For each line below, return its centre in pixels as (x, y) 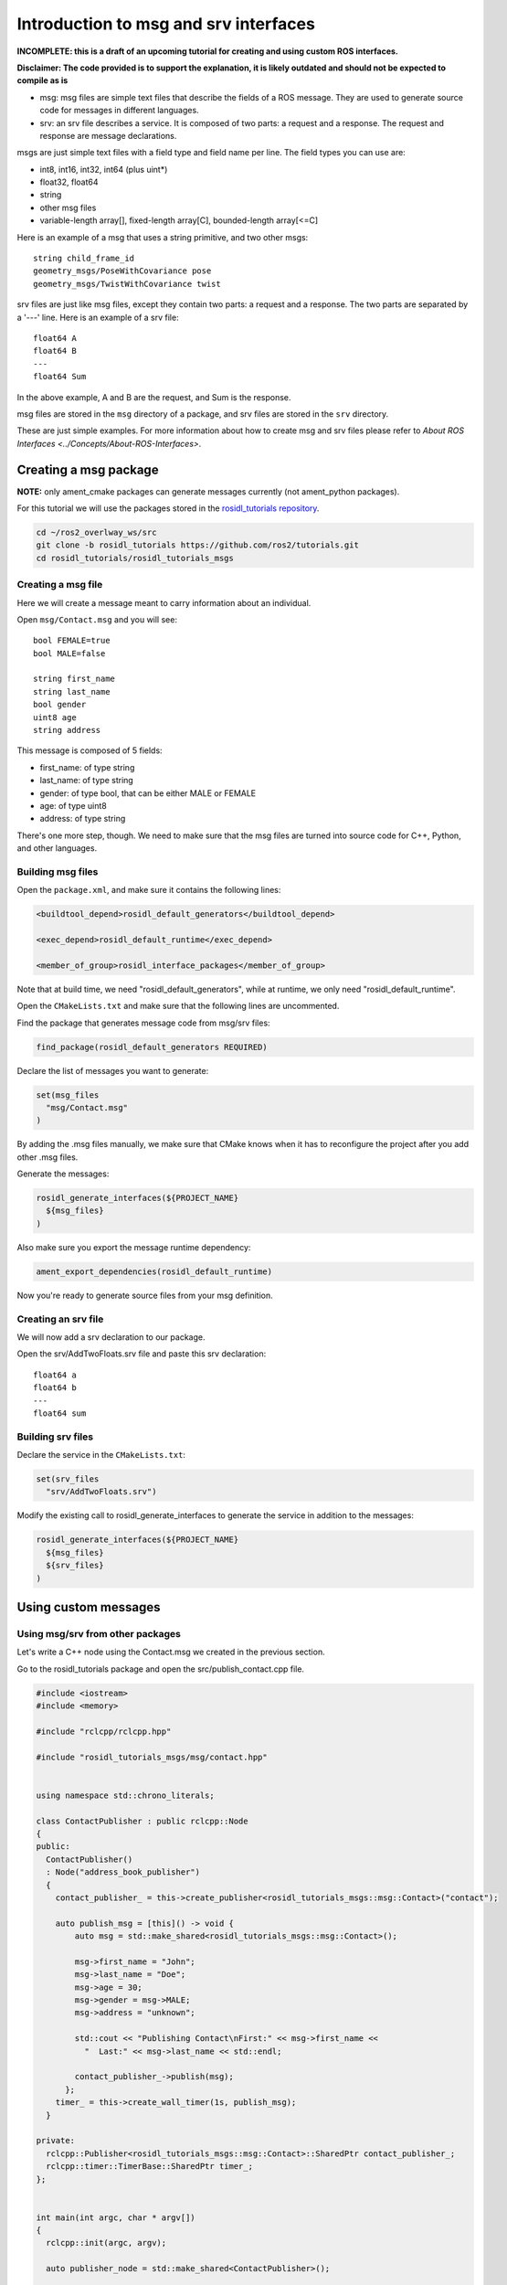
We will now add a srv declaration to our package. (111, 1337)
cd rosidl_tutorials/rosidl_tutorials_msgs (135, 558)
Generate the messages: (63, 1174)
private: (56, 2141)
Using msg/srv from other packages (99, 1633)
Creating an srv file (60, 1319)
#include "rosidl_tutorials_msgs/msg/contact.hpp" (152, 1757)
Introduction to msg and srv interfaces (166, 24)
